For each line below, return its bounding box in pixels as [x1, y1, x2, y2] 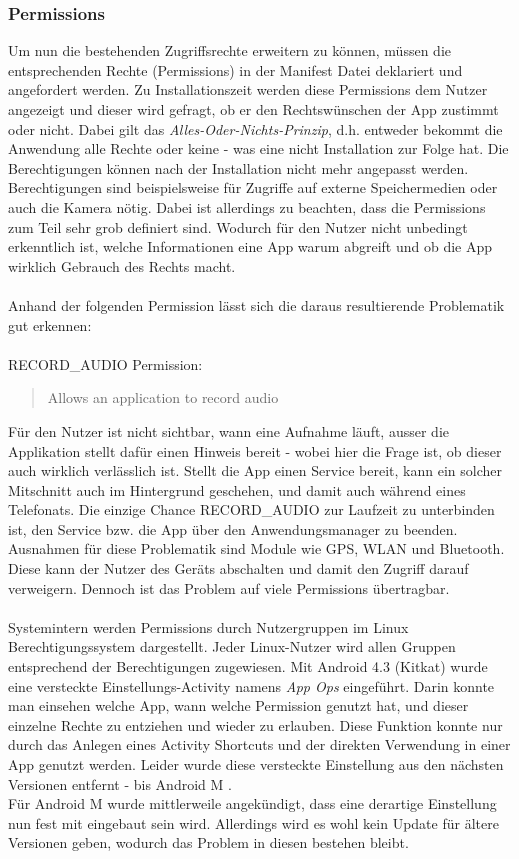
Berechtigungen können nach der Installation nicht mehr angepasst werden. [8, 157, 469, 178]
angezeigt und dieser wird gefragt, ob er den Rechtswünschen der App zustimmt [8, 99, 499, 119]
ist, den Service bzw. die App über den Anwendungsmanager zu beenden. [8, 518, 458, 539]
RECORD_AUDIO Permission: [8, 353, 203, 374]
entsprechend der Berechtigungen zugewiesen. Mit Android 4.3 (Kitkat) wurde [8, 656, 488, 677]
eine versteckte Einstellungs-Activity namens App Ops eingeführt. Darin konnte [8, 675, 495, 696]
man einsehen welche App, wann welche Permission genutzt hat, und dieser [8, 695, 469, 716]
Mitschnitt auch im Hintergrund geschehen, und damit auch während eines [8, 479, 466, 500]
